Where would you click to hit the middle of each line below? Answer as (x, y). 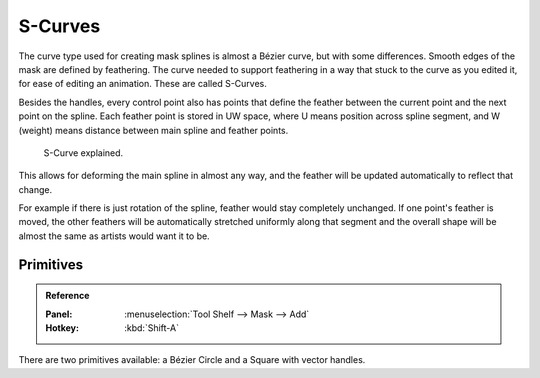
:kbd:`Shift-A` (152, 328)
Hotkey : (62, 328)
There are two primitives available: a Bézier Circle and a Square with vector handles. (192, 360)
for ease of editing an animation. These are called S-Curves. (142, 84)
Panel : (59, 314)
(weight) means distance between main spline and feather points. (153, 130)
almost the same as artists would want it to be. (114, 236)
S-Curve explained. (83, 152)
